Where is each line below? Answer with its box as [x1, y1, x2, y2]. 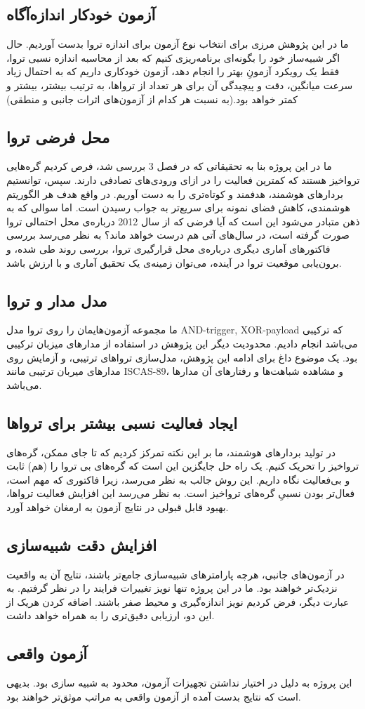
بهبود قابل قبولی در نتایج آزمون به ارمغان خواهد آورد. [6, 499, 229, 514]
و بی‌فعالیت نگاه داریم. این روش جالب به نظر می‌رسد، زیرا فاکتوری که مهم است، [6, 472, 350, 486]
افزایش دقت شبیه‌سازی [6, 534, 157, 555]
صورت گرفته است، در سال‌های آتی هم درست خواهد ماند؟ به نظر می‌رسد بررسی [6, 227, 350, 242]
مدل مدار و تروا [6, 289, 107, 311]
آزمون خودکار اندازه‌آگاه [6, 4, 156, 25]
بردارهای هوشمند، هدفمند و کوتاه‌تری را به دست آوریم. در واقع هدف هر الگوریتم [6, 186, 343, 201]
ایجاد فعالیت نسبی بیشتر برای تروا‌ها [6, 411, 237, 433]
